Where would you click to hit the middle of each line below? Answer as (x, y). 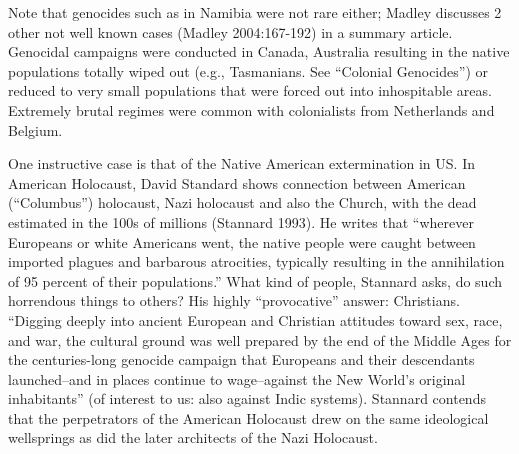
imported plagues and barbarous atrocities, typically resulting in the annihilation (256, 261)
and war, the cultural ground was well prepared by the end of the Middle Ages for (260, 339)
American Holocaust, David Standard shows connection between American (237, 182)
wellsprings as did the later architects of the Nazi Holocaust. (193, 437)
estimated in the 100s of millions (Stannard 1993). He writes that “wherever (241, 221)
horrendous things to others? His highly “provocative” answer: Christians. (234, 300)
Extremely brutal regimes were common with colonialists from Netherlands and (251, 109)
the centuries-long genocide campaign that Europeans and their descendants (241, 359)
